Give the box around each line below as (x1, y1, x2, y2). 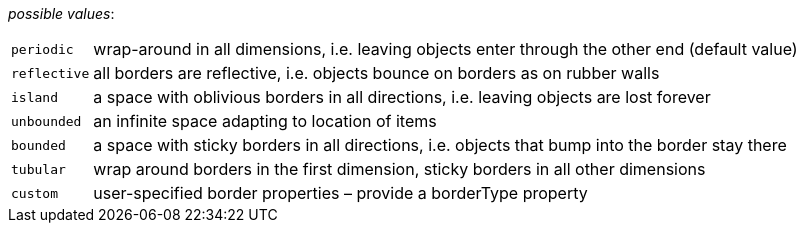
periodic (11, 41, 74, 57)
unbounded (11, 113, 82, 129)
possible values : (8, 5, 115, 22)
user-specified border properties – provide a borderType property (93, 183, 588, 203)
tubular (11, 161, 66, 177)
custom (11, 185, 58, 201)
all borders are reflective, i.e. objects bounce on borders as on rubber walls (93, 63, 660, 83)
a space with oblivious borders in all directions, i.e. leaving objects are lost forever (93, 87, 711, 107)
